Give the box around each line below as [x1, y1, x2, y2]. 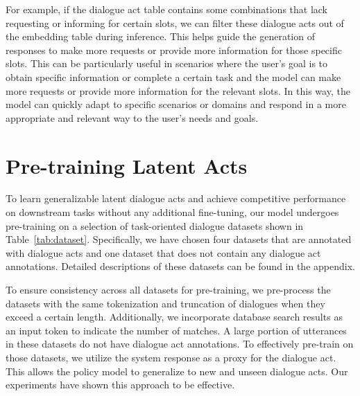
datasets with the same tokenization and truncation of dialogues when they [6, 296, 325, 310]
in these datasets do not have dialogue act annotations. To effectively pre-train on [6, 336, 354, 351]
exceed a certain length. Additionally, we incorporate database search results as [6, 309, 343, 324]
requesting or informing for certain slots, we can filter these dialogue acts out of [6, 15, 344, 30]
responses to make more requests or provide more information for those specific [6, 42, 342, 57]
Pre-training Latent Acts [6, 151, 248, 179]
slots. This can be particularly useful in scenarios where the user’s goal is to [6, 56, 328, 71]
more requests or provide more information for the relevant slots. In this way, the [6, 83, 350, 98]
